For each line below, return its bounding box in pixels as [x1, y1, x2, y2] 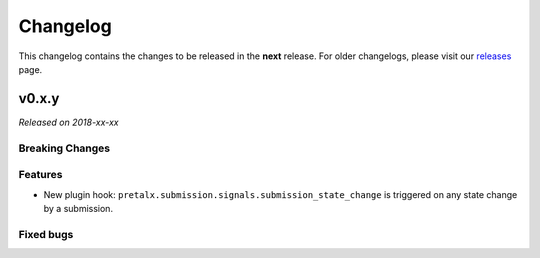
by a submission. [43, 202, 114, 214]
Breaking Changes [18, 141, 111, 155]
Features [18, 168, 63, 182]
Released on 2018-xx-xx [18, 116, 119, 128]
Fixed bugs [18, 227, 74, 241]
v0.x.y [18, 90, 60, 107]
